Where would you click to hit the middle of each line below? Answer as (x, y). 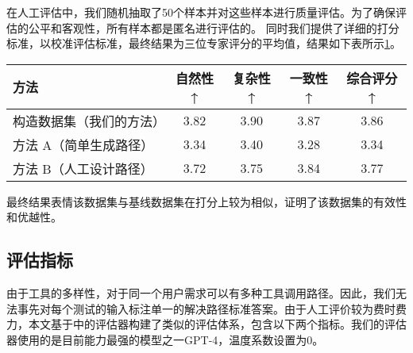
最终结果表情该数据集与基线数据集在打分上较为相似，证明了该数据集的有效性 (206, 201)
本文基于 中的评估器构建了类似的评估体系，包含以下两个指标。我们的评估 (217, 324)
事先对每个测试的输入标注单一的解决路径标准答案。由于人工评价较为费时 (206, 308)
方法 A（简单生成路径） (83, 144)
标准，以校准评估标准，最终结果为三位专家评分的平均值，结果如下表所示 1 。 (204, 43)
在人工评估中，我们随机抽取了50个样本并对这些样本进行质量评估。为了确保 (201, 12)
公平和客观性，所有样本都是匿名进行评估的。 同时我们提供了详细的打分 (214, 27)
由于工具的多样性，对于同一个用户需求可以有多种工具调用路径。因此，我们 (201, 293)
